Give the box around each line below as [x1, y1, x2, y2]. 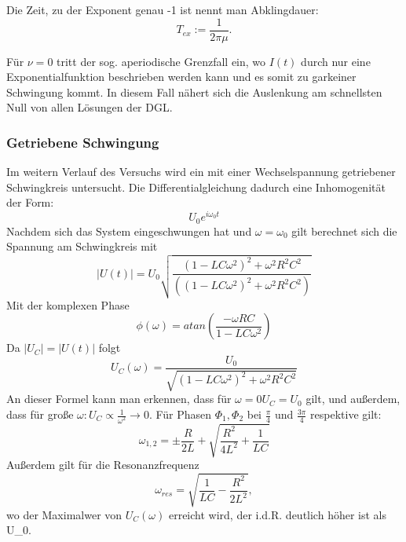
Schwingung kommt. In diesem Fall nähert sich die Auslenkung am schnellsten [6, 83, 382, 100]
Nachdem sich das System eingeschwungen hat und [6, 222, 252, 239]
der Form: [6, 194, 54, 211]
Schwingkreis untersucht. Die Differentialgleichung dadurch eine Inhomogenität [6, 178, 386, 195]
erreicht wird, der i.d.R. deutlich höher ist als [168, 506, 387, 522]
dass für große [6, 406, 74, 423]
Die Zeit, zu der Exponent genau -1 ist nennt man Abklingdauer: [6, 2, 319, 17]
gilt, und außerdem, [305, 390, 401, 407]
